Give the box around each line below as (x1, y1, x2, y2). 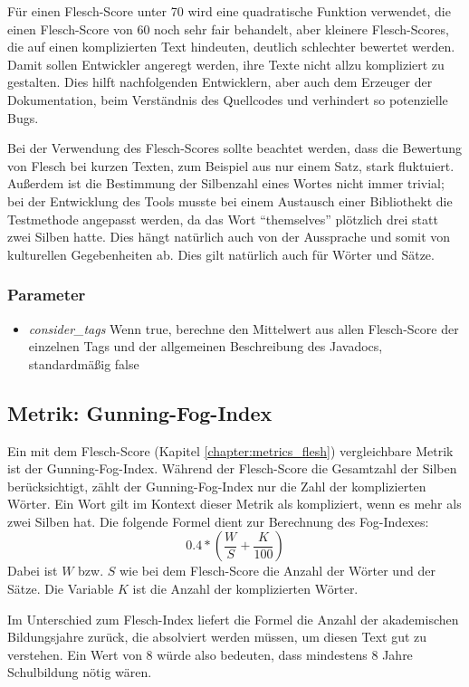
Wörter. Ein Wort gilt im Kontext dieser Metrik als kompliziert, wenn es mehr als (7, 494, 462, 513)
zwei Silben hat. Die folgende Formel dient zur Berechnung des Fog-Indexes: (7, 511, 429, 530)
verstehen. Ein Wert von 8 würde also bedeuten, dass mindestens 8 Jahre (7, 644, 413, 663)
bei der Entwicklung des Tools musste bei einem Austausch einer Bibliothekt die (7, 191, 453, 210)
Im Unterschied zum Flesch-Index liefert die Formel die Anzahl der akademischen (7, 609, 459, 628)
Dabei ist (7, 561, 58, 580)
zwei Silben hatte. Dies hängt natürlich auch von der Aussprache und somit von (7, 227, 451, 246)
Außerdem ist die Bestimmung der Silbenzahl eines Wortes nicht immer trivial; (7, 174, 445, 193)
